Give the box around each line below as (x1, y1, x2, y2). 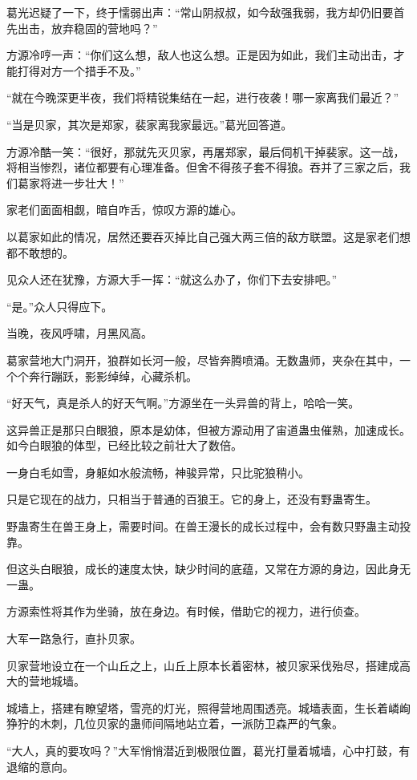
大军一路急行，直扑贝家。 (6, 630, 141, 647)
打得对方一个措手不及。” (17, 62, 141, 79)
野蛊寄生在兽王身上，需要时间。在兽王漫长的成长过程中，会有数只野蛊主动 (6, 518, 399, 535)
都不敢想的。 (6, 244, 74, 261)
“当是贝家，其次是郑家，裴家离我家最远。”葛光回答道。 (6, 115, 293, 132)
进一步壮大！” (51, 174, 124, 191)
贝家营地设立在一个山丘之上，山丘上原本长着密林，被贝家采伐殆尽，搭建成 (6, 657, 399, 673)
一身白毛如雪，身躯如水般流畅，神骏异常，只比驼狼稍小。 (6, 463, 310, 480)
